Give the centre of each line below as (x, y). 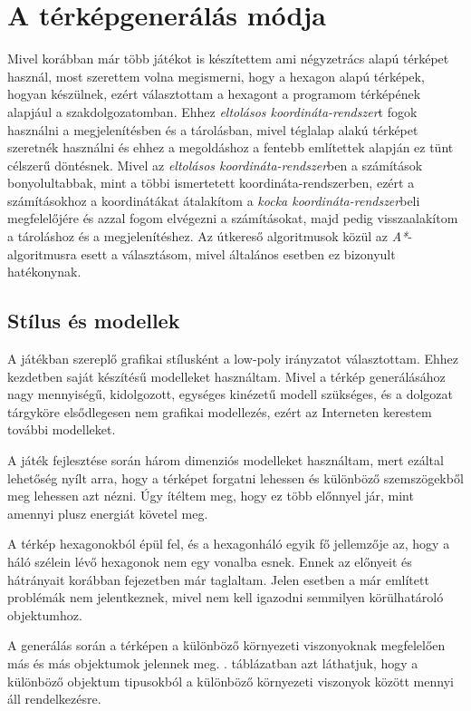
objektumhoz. (45, 614)
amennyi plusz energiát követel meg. (108, 513)
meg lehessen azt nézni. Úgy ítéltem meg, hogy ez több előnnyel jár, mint (211, 496)
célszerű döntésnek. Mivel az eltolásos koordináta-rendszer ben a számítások (215, 165)
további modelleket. (62, 429)
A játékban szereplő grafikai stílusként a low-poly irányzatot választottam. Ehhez (233, 359)
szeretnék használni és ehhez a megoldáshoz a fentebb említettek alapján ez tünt (231, 147)
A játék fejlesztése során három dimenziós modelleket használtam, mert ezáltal (226, 460)
